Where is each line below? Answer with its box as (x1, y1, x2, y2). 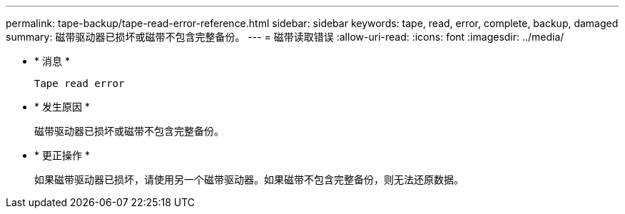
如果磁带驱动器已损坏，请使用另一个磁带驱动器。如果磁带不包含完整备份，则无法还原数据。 (34, 173, 464, 185)
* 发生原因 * (34, 101, 90, 113)
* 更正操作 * (34, 149, 90, 161)
